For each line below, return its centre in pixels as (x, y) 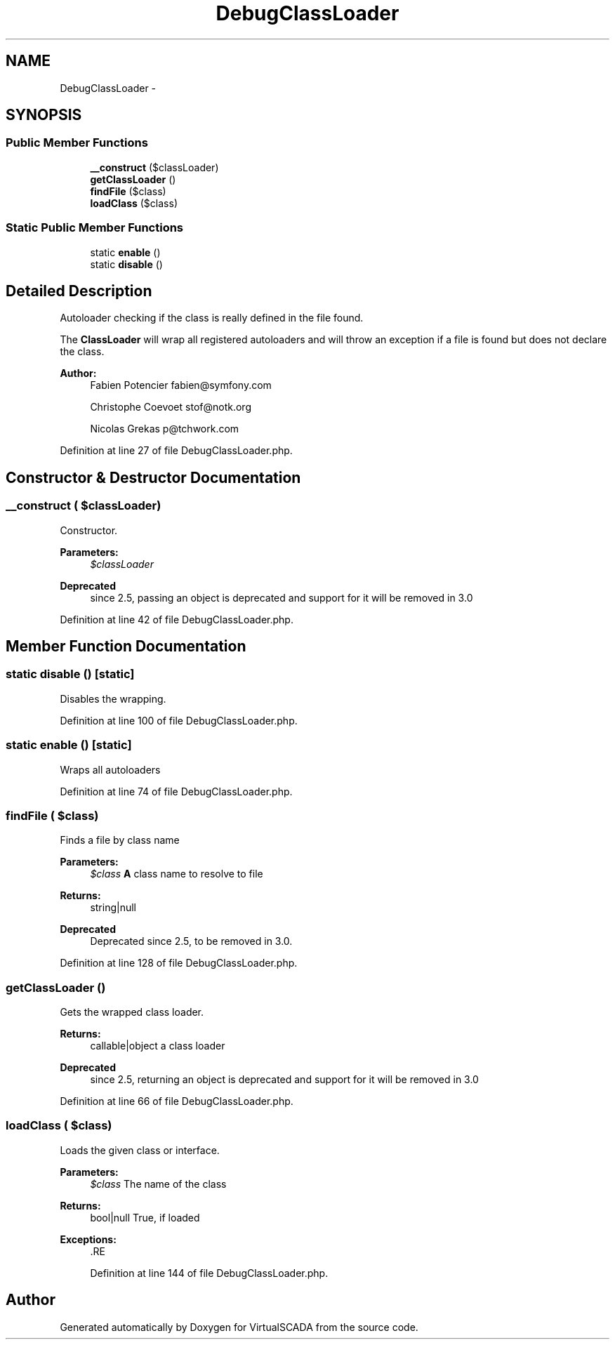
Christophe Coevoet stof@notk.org (171, 407)
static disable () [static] (70, 674)
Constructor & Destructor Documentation (153, 477)
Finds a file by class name (120, 840)
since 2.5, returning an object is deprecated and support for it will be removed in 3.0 (284, 1080)
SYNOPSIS (44, 115)
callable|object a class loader (158, 1046)
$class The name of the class (158, 1184)
